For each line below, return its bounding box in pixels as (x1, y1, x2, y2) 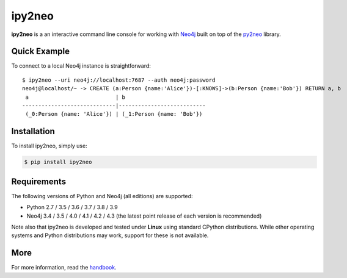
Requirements (11, 176, 67, 187)
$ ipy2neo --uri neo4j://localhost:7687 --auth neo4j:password (22, 76, 216, 84)
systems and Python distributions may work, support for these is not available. (11, 232, 209, 239)
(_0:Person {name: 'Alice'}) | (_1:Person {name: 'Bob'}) (25, 110, 203, 118)
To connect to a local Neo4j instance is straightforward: (11, 62, 151, 69)
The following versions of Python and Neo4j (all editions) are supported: (11, 192, 193, 199)
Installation (11, 126, 55, 137)
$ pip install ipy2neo (24, 159, 92, 166)
